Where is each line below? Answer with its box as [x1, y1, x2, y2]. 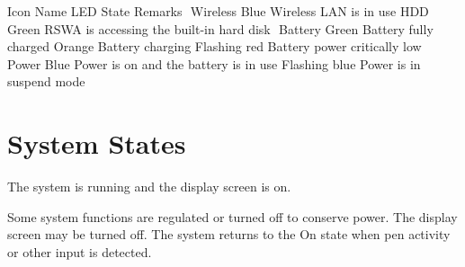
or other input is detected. [7, 242, 152, 261]
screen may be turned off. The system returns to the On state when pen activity [7, 225, 451, 244]
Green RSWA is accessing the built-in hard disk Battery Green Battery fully [7, 19, 434, 38]
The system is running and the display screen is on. [7, 177, 291, 196]
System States [7, 125, 186, 162]
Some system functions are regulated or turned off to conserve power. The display [7, 207, 458, 226]
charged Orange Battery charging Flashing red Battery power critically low [7, 37, 422, 56]
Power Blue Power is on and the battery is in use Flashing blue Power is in [7, 54, 421, 73]
